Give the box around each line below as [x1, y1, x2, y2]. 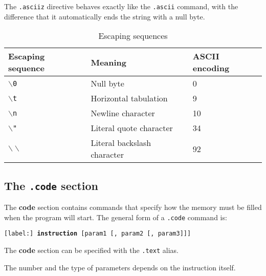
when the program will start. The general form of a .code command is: [4, 211, 227, 222]
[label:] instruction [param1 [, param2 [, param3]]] [4, 230, 191, 238]
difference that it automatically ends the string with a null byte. [4, 11, 205, 22]
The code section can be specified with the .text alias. [4, 244, 179, 255]
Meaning [91, 56, 127, 68]
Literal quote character [91, 122, 173, 134]
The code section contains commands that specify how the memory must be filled [4, 202, 262, 213]
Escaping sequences [98, 30, 168, 42]
